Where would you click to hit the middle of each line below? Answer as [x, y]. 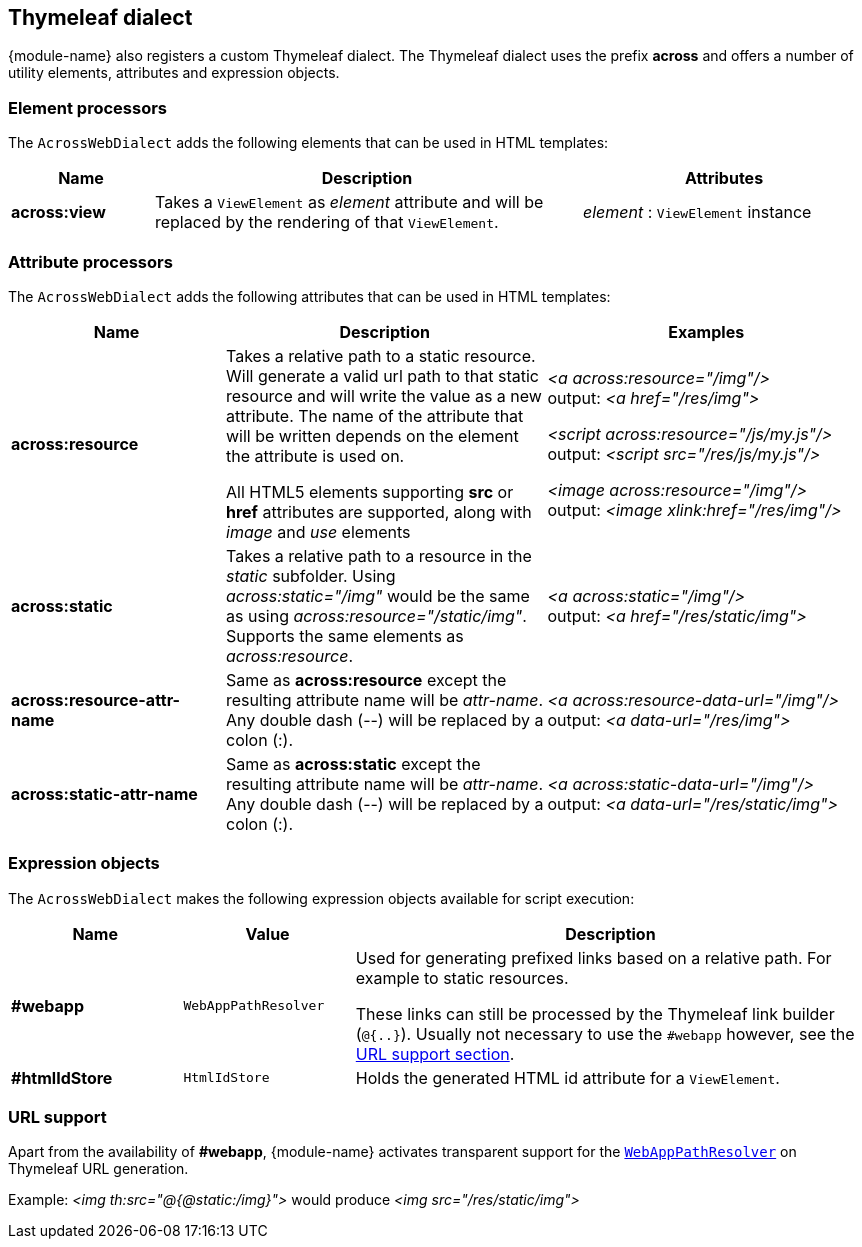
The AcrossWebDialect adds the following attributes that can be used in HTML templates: [309, 296]
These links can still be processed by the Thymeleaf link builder [595, 1013]
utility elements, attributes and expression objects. [174, 73]
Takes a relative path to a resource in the [379, 555]
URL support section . [435, 1053]
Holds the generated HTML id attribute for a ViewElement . [567, 1077]
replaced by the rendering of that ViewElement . [326, 222]
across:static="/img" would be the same [378, 595]
